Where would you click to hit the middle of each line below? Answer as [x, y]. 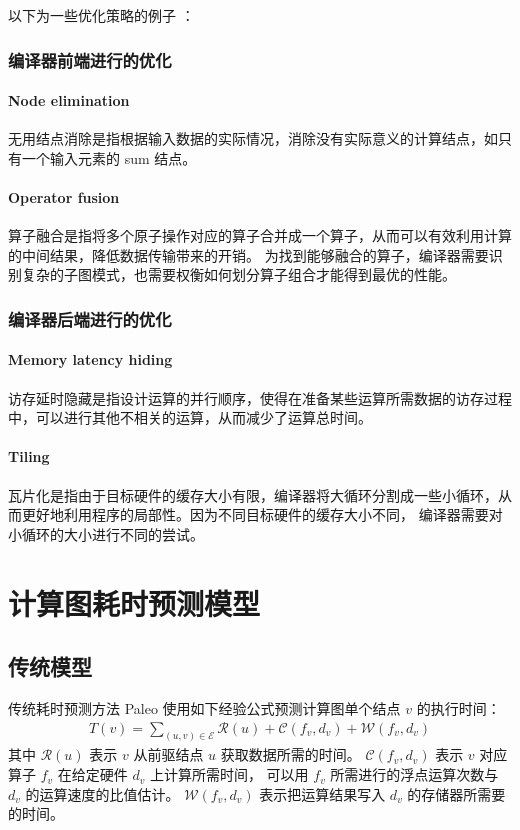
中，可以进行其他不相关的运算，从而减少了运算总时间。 [190, 417]
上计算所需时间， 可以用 [229, 774]
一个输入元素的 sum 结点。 [109, 157]
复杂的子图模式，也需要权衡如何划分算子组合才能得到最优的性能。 [238, 274]
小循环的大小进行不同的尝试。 [106, 533]
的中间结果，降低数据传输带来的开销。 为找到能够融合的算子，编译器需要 [248, 254]
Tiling [29, 456]
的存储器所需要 [456, 793]
